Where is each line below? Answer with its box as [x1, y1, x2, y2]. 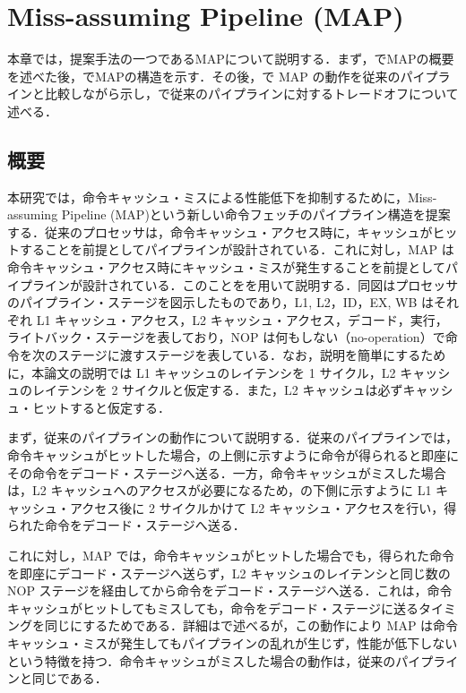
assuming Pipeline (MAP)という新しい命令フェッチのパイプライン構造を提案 [7, 205, 451, 224]
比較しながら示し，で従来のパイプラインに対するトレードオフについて [44, 84, 459, 103]
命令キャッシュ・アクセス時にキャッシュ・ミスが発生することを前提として [7, 258, 445, 277]
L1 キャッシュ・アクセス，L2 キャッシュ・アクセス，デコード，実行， [36, 310, 448, 329]
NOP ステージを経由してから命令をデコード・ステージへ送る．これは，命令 [7, 581, 453, 600]
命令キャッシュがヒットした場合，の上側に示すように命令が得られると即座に [7, 446, 459, 465]
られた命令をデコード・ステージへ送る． [7, 516, 246, 535]
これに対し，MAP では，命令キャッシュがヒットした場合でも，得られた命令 [7, 545, 454, 564]
